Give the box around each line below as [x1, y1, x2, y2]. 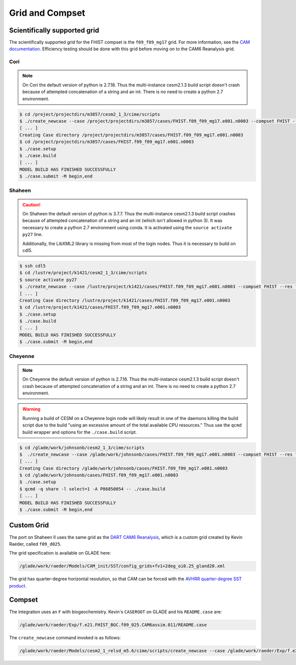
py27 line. [22, 232, 43, 238]
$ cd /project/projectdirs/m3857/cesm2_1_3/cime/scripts [19, 111, 160, 117]
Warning [22, 406, 40, 412]
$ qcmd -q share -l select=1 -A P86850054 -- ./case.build [19, 486, 165, 491]
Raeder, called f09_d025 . [9, 541, 62, 547]
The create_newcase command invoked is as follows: [9, 634, 121, 640]
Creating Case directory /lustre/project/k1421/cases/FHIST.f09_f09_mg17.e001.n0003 [19, 297, 230, 303]
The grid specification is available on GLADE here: [9, 550, 111, 556]
